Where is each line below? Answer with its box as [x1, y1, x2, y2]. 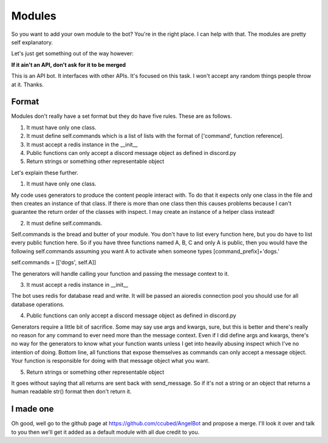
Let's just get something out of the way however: [11, 50, 134, 57]
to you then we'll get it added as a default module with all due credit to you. [11, 428, 200, 436]
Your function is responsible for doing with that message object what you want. [11, 357, 210, 365]
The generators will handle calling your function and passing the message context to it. [11, 270, 230, 277]
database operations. [11, 301, 65, 308]
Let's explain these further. [11, 169, 79, 176]
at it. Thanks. [11, 81, 44, 88]
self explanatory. [11, 38, 53, 46]
